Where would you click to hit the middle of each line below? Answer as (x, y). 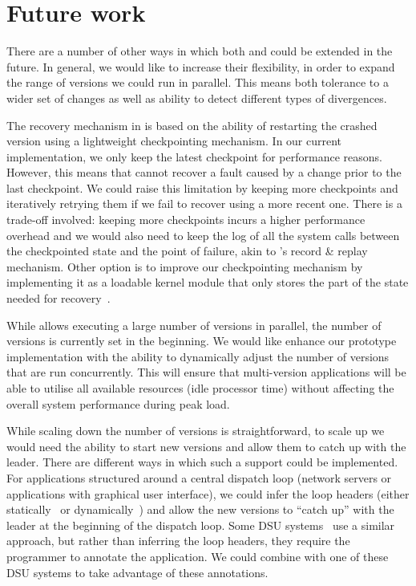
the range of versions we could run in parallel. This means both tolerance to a (198, 82)
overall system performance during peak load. (118, 403)
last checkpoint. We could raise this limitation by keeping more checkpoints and (202, 187)
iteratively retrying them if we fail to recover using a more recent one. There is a (204, 203)
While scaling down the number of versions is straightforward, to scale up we (196, 431)
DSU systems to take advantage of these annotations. (137, 572)
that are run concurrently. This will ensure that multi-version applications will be (206, 372)
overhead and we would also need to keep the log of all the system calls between (203, 235)
